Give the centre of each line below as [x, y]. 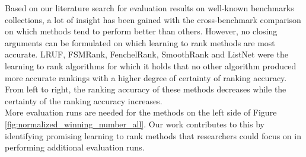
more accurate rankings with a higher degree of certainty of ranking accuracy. [146, 77]
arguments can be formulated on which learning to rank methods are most [140, 42]
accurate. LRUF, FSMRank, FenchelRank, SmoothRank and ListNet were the [146, 54]
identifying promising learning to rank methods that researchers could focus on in [153, 135]
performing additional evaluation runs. [75, 147]
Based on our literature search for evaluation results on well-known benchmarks [149, 8]
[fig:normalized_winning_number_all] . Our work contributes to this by [135, 124]
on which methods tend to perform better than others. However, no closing [141, 31]
